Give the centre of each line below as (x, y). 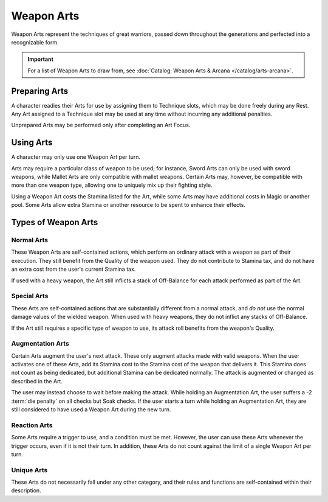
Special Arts (30, 296)
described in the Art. (37, 381)
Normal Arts (30, 240)
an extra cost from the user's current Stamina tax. (73, 269)
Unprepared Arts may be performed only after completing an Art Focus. (101, 125)
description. (26, 490)
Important (41, 59)
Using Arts (32, 143)
